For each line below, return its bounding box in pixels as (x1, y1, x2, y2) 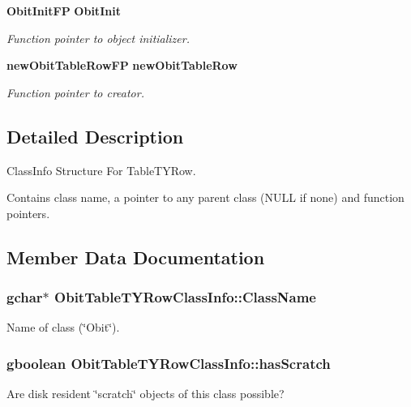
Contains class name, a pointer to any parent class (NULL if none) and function (6, 189, 405, 206)
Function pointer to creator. (6, 84, 144, 101)
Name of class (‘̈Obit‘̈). (6, 319, 120, 336)
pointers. (6, 204, 50, 221)
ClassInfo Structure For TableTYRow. (6, 161, 196, 178)
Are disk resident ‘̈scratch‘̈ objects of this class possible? (6, 385, 285, 402)
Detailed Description (6, 123, 184, 148)
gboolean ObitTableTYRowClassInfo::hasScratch (6, 353, 331, 373)
